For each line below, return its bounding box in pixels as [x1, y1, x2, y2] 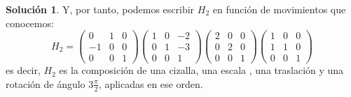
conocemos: [6, 15, 54, 30]
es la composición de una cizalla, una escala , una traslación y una [59, 63, 344, 77]
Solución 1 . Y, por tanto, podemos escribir [6, 2, 195, 16]
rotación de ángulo [6, 76, 85, 91]
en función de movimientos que [212, 2, 346, 16]
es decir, [6, 63, 41, 77]
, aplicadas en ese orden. [98, 76, 203, 91]
